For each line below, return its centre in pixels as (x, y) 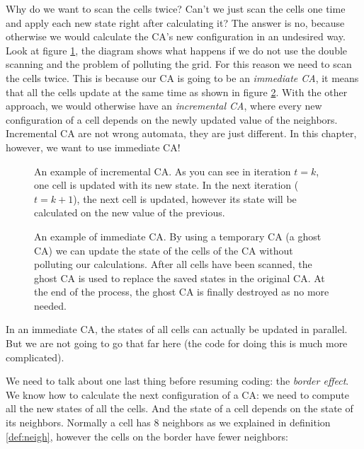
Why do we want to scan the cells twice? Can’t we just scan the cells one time (176, 8)
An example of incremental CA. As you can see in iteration (163, 171)
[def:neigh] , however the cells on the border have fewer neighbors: (147, 436)
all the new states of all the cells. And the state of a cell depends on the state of (180, 408)
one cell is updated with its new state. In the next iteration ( (166, 185)
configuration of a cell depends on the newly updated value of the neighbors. (172, 119)
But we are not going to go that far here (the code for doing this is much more (177, 343)
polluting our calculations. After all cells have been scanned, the (173, 264)
